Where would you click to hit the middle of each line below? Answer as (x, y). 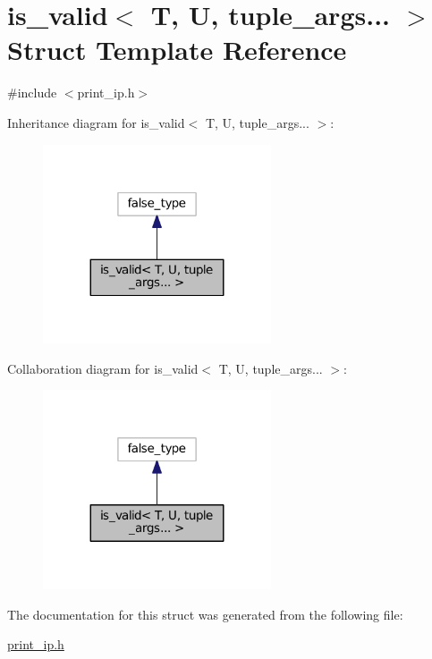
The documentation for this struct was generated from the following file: (205, 614)
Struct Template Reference (177, 50)
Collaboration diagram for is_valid (103, 368)
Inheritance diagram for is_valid (96, 122)
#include (32, 93)
